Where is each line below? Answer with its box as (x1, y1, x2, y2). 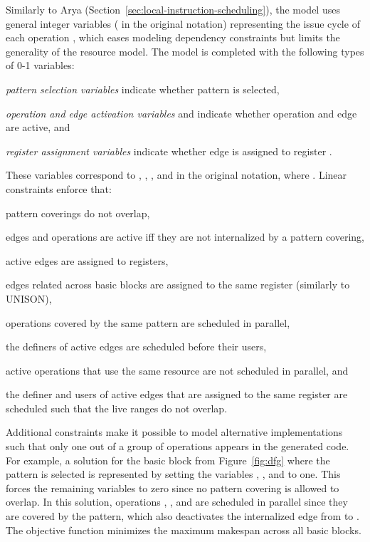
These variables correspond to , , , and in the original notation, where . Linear (6, 167, 347, 182)
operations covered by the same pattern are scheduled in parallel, (6, 315, 290, 330)
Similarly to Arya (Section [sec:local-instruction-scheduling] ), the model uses (6, 2, 340, 16)
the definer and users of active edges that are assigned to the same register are (6, 387, 348, 402)
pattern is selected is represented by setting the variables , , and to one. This (6, 467, 341, 481)
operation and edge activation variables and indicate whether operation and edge (6, 105, 357, 120)
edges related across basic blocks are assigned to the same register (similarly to (6, 277, 350, 292)
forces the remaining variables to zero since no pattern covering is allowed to (6, 480, 339, 495)
